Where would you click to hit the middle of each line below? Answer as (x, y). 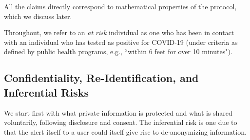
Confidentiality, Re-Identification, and (101, 78)
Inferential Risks (46, 92)
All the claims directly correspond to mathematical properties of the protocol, (120, 6)
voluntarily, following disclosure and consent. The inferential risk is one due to (121, 122)
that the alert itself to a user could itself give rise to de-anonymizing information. (125, 131)
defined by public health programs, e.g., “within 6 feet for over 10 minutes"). (118, 51)
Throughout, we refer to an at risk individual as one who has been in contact (119, 32)
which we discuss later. (38, 16)
